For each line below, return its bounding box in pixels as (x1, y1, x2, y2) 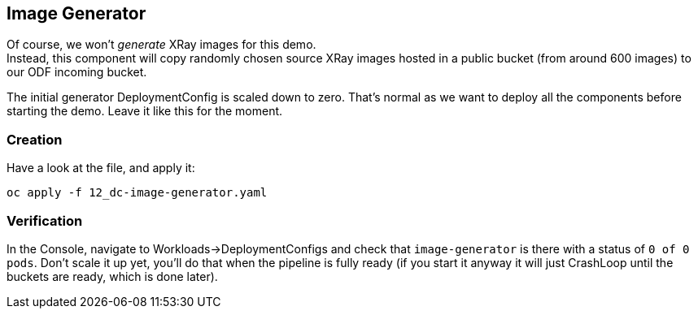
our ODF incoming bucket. (7, 65, 147, 80)
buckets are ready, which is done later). (7, 269, 218, 283)
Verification (7, 212, 83, 229)
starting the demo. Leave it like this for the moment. (7, 104, 283, 119)
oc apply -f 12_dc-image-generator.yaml (7, 186, 268, 200)
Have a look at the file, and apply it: (7, 161, 195, 175)
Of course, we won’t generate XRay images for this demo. (7, 37, 316, 52)
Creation (7, 131, 63, 148)
